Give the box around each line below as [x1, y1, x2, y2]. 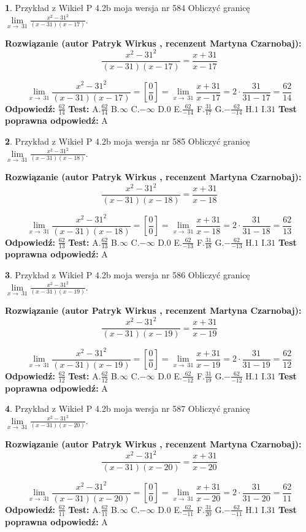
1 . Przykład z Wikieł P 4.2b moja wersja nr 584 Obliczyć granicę [5, 1, 250, 13]
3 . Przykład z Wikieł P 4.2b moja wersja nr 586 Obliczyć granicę [5, 268, 250, 281]
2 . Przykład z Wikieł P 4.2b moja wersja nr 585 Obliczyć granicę [5, 135, 250, 148]
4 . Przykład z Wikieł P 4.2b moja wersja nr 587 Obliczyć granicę [5, 402, 250, 415]
